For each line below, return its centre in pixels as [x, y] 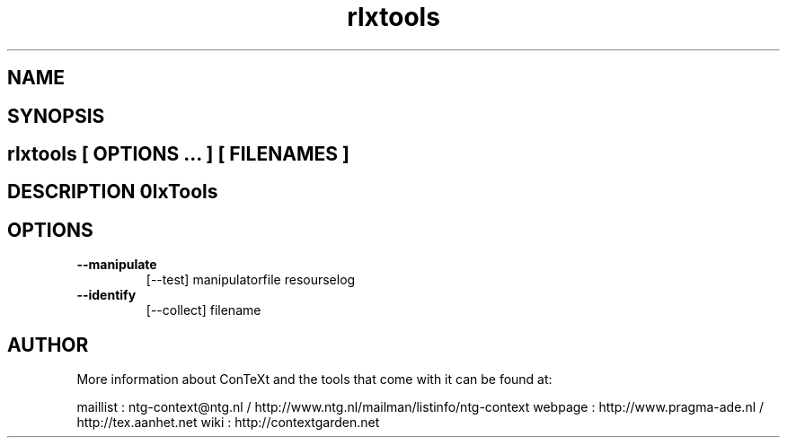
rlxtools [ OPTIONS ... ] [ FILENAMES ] [178, 154]
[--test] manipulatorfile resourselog [251, 280]
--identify [106, 295]
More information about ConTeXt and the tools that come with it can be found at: [314, 380]
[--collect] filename [203, 310]
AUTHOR [48, 345]
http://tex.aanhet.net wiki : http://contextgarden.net [228, 423]
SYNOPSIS [56, 116]
